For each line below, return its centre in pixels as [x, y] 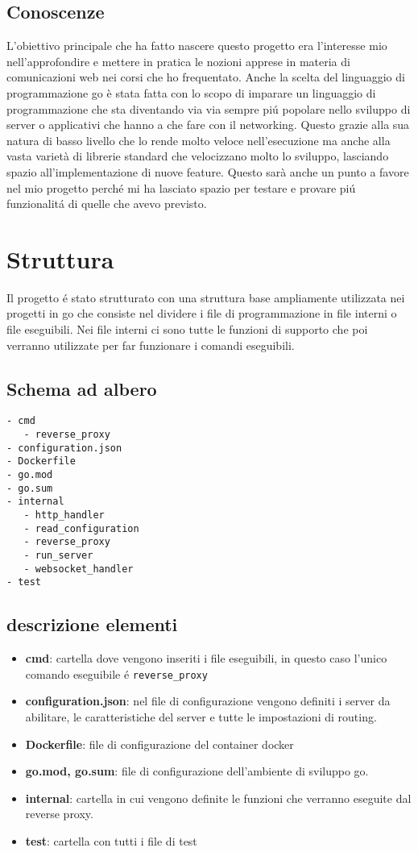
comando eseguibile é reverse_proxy [116, 673]
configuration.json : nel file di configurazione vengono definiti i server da [208, 701]
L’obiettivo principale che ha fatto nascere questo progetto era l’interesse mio [197, 46]
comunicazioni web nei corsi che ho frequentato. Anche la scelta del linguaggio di [206, 77]
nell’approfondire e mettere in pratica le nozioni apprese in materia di [178, 61]
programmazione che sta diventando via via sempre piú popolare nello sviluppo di [209, 108]
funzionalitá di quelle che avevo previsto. [107, 204]
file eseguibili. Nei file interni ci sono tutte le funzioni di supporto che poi [187, 329]
